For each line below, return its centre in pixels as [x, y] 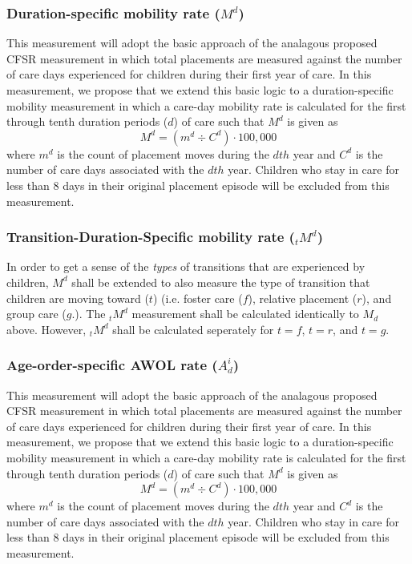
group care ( [36, 314]
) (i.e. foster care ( [198, 298]
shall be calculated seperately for [193, 329]
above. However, [46, 329]
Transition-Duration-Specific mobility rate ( [151, 237]
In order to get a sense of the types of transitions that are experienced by [186, 266]
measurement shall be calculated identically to [245, 314]
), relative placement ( [303, 298]
